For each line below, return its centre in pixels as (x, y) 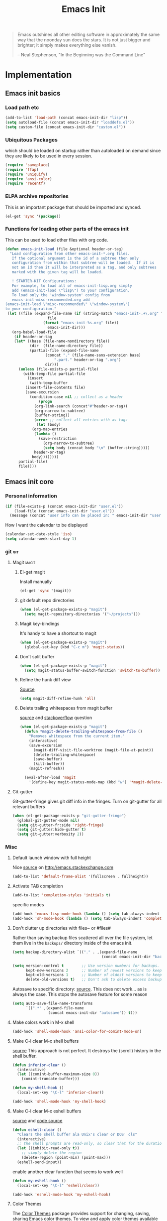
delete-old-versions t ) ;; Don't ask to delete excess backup (94, 979)
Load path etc (22, 107)
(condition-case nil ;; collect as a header (76, 397)
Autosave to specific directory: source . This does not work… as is (80, 989)
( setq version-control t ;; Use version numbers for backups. (86, 966)
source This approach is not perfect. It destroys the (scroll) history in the (87, 1050)
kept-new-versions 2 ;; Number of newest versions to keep (94, 970)
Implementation (39, 75)
